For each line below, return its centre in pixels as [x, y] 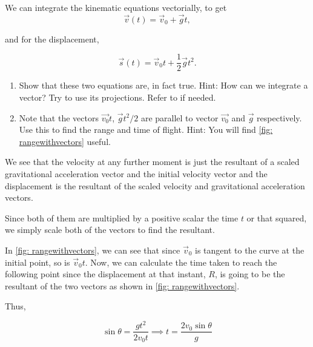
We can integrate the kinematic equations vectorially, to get [116, 7]
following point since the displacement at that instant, [105, 274]
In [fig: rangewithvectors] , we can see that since [93, 250]
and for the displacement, [52, 39]
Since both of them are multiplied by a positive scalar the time [122, 217]
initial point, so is [38, 262]
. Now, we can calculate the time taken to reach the [181, 262]
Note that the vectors [59, 117]
